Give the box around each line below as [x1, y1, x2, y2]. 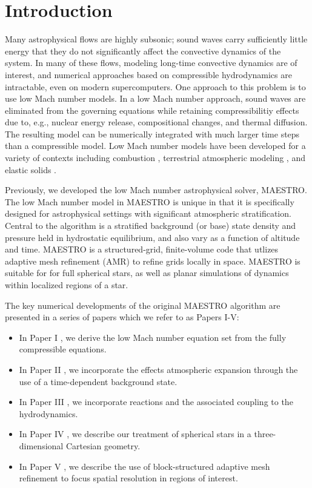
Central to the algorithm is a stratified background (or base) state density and [5, 219, 296, 232]
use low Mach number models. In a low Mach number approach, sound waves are [5, 92, 306, 105]
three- [254, 427, 276, 440]
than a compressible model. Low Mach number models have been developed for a [5, 139, 306, 152]
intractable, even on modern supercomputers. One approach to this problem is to [5, 80, 306, 93]
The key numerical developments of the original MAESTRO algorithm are [5, 298, 280, 311]
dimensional [19, 439, 64, 452]
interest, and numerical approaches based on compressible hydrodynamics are [5, 68, 292, 81]
